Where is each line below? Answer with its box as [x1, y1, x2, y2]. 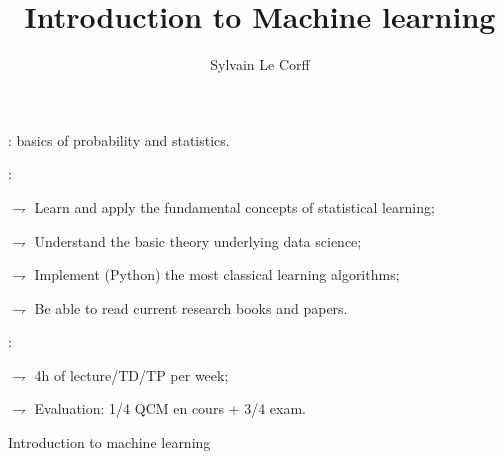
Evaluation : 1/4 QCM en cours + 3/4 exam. [34, 398, 306, 419]
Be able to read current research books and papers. [34, 297, 348, 318]
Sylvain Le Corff [210, 54, 310, 75]
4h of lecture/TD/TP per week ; [34, 364, 229, 385]
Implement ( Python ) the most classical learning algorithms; [34, 264, 400, 285]
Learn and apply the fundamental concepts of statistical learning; [34, 196, 435, 217]
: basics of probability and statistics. [8, 129, 230, 150]
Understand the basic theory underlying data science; [34, 230, 362, 251]
